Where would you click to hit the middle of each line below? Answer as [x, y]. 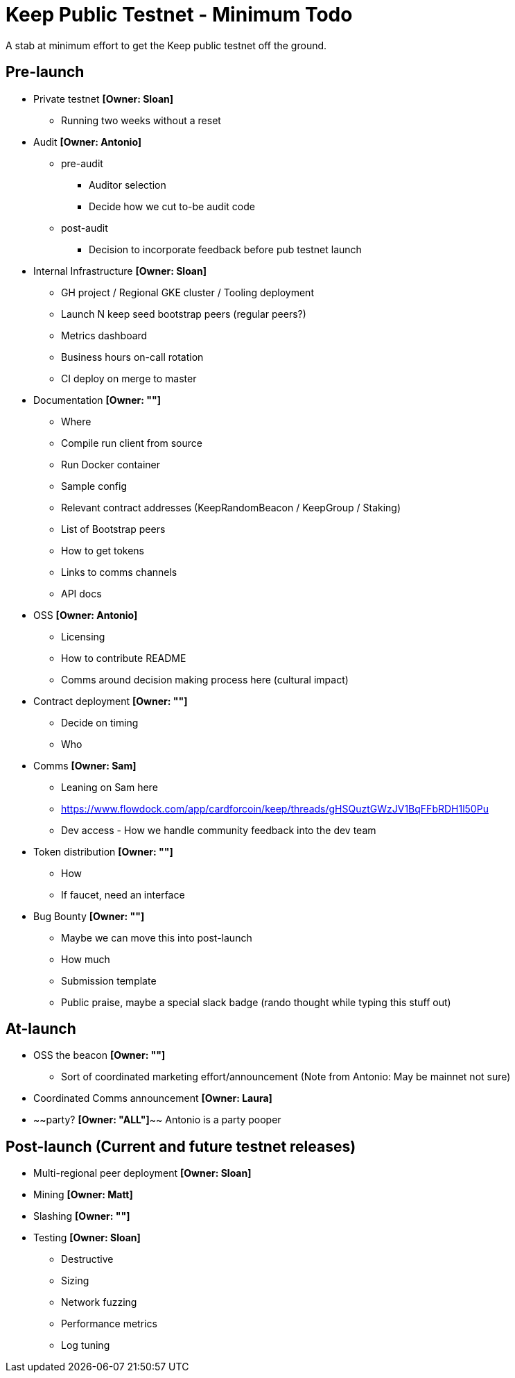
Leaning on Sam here [110, 787]
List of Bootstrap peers [113, 529]
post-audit [85, 228]
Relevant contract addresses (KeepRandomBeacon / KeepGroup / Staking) [231, 507]
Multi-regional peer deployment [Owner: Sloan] [142, 1173]
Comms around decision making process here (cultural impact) [205, 679]
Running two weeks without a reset [141, 120]
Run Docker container [111, 464]
